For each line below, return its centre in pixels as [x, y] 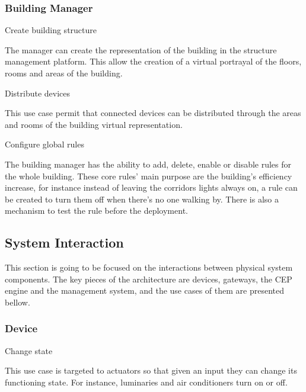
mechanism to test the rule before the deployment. [96, 211]
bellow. [17, 302]
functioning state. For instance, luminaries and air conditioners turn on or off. [146, 382]
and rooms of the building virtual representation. [94, 124]
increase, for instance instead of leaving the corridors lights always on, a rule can [151, 187]
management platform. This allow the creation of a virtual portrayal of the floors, [153, 61]
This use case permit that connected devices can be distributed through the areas [153, 113]
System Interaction [64, 242]
